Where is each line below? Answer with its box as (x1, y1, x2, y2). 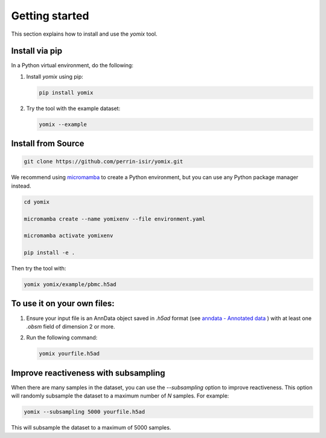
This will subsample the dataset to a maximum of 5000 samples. (11, 424, 171, 431)
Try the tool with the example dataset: (26, 105, 121, 112)
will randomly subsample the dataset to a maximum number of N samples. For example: (11, 392, 229, 399)
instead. (11, 182, 31, 189)
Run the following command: (26, 334, 98, 341)
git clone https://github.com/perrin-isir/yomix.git (24, 158, 184, 165)
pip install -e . (24, 249, 75, 257)
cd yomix (24, 198, 50, 205)
